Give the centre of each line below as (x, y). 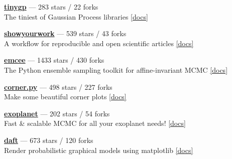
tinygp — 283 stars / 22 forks (51, 7)
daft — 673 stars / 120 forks (49, 140)
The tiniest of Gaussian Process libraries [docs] (76, 16)
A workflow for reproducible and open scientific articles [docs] (99, 43)
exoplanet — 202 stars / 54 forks (57, 113)
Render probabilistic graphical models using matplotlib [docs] (99, 150)
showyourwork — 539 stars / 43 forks (65, 33)
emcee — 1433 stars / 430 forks (54, 60)
